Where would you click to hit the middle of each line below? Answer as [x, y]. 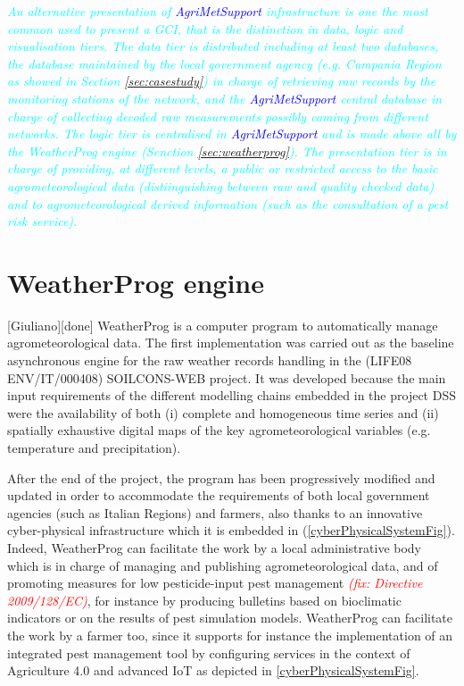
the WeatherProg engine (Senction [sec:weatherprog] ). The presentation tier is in [227, 151]
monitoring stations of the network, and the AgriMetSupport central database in [225, 98]
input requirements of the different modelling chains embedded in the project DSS [232, 395]
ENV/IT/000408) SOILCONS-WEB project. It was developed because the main [227, 377]
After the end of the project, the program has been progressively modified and [221, 477]
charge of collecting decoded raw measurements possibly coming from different [218, 116]
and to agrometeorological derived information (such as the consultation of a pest [228, 203]
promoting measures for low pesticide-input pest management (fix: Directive [215, 583]
